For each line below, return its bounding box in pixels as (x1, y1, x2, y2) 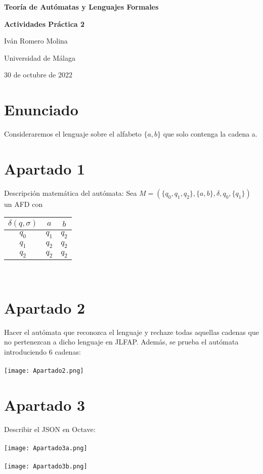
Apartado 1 (4, 158, 85, 179)
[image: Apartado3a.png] (4, 445, 87, 452)
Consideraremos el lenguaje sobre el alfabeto (4, 128, 142, 139)
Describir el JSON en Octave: (4, 423, 96, 434)
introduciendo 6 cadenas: (4, 346, 81, 357)
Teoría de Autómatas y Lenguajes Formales (4, 2, 159, 12)
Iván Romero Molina (4, 35, 68, 46)
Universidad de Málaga (4, 52, 75, 63)
